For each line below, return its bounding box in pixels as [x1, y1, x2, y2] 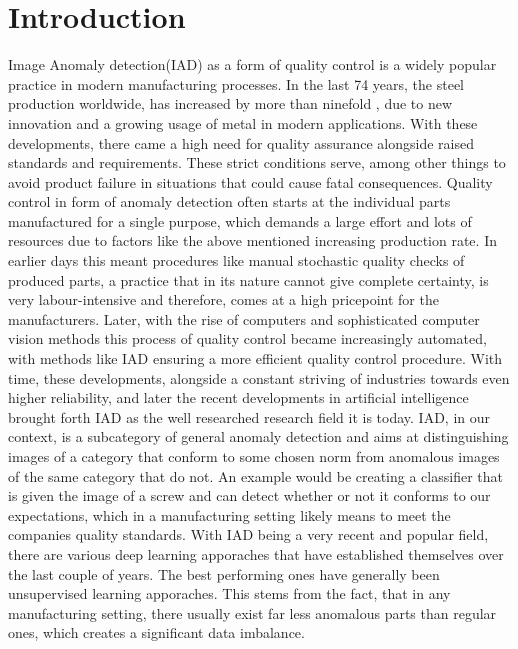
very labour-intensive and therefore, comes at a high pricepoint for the [8, 289, 439, 310]
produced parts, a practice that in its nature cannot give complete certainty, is [8, 269, 489, 290]
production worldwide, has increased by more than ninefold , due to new [8, 93, 453, 114]
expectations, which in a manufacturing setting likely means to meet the [8, 504, 451, 525]
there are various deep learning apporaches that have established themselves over [8, 543, 504, 564]
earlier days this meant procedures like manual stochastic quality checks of [8, 250, 465, 271]
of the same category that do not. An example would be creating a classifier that [8, 465, 503, 486]
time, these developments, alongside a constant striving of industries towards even [8, 367, 510, 388]
